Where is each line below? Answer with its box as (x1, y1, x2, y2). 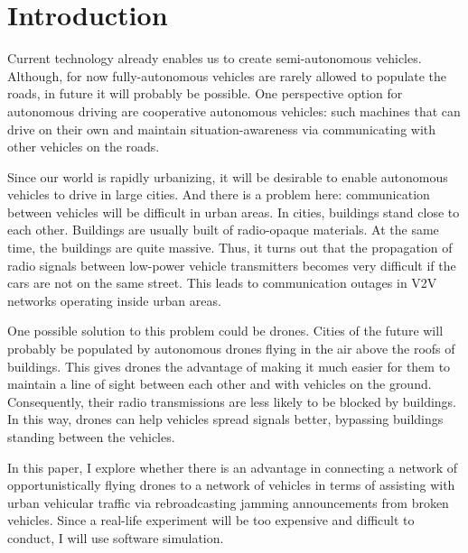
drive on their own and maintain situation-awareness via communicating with (7, 119, 436, 138)
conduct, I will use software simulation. (7, 528, 224, 547)
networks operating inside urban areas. (7, 290, 221, 309)
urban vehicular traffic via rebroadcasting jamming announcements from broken (7, 493, 449, 512)
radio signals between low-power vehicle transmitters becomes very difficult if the (7, 255, 456, 274)
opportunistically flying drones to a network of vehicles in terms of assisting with (7, 475, 455, 494)
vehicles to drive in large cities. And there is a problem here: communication (7, 185, 430, 204)
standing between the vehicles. (7, 428, 175, 446)
